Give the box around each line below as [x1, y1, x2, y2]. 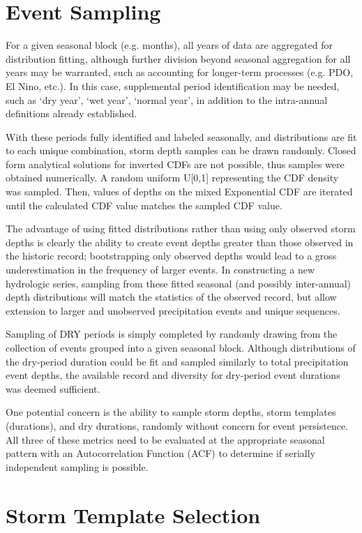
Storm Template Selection [6, 500, 261, 529]
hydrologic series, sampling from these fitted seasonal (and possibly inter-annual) [6, 276, 352, 290]
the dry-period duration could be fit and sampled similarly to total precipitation [6, 354, 349, 368]
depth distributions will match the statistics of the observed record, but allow [6, 290, 337, 304]
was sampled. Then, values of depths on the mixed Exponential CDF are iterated [6, 184, 353, 199]
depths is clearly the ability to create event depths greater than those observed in [6, 234, 354, 249]
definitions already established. [6, 106, 137, 121]
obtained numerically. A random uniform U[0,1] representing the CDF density [6, 170, 339, 185]
